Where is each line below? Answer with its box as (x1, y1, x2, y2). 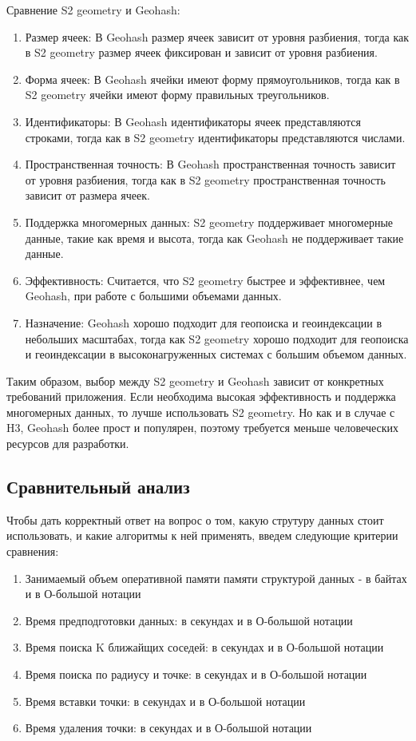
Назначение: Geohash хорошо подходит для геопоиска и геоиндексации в (25, 314, 382, 331)
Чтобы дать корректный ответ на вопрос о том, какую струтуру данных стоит (6, 511, 384, 528)
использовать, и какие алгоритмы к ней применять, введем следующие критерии (6, 527, 398, 544)
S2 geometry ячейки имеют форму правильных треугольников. (25, 86, 330, 103)
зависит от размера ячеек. (25, 187, 150, 204)
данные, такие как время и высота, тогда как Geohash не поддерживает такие (25, 229, 404, 246)
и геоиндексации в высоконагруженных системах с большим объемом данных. (25, 346, 407, 363)
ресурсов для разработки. (6, 435, 129, 452)
